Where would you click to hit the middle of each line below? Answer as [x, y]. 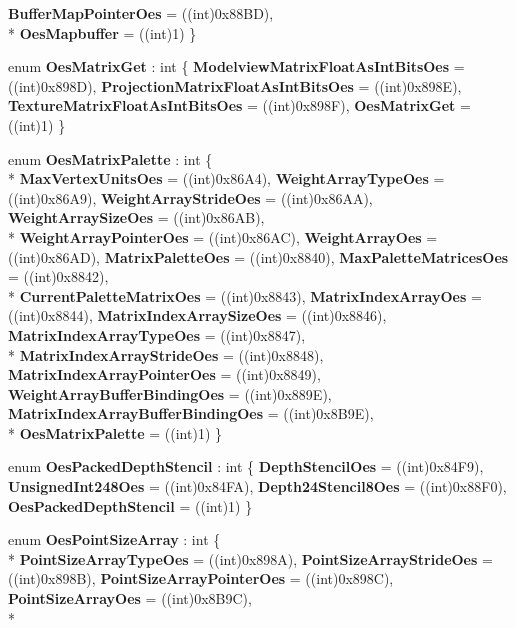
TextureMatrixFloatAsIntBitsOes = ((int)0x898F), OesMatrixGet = [239, 105]
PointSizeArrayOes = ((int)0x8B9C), [130, 598]
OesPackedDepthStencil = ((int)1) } [130, 505]
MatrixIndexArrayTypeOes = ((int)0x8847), [157, 334]
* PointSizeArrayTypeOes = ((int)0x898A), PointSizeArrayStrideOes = [250, 558]
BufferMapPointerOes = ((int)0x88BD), [141, 13]
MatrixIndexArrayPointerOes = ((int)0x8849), [164, 374]
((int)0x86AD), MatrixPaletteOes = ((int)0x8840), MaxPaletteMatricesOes [258, 256]
